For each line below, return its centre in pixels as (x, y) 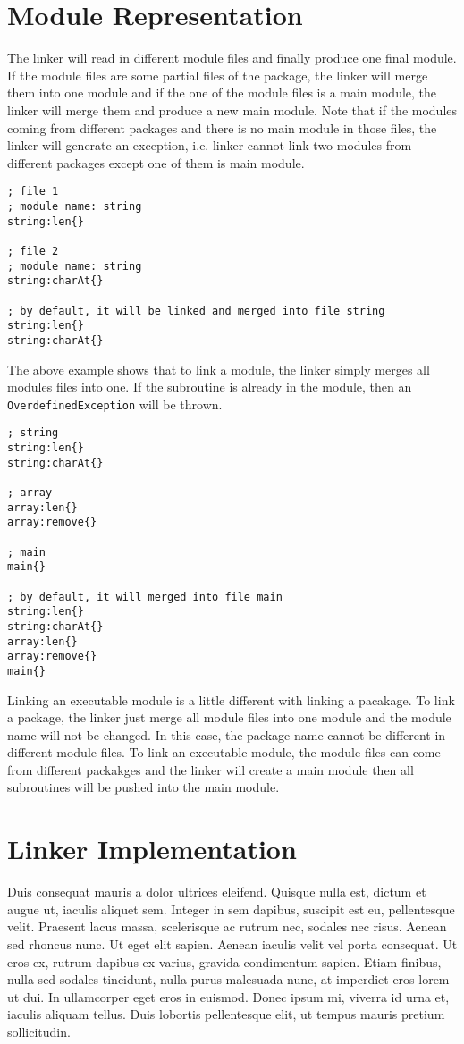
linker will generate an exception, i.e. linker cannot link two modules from (210, 145)
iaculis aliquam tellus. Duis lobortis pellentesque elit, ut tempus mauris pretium (226, 1014)
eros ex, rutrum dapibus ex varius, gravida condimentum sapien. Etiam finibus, (224, 961)
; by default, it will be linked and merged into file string (196, 311)
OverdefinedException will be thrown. (115, 404)
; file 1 (33, 192)
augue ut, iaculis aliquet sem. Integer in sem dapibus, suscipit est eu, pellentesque (231, 909)
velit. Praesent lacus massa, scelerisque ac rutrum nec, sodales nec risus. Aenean (227, 926)
